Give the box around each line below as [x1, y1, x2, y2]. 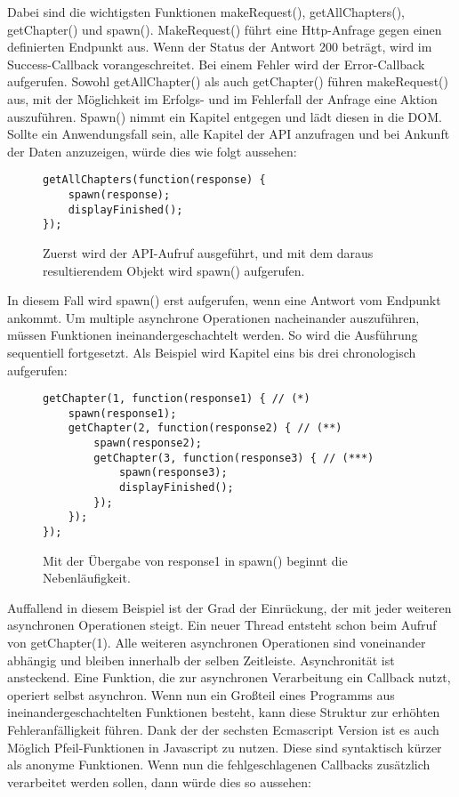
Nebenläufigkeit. [43, 568, 131, 587]
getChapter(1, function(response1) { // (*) [43, 392, 310, 406]
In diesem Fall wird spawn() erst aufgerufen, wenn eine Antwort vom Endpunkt [7, 291, 441, 310]
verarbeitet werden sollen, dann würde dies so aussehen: [7, 772, 311, 791]
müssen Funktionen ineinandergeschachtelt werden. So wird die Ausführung [7, 326, 418, 344]
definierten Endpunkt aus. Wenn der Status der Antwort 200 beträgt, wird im [7, 37, 432, 56]
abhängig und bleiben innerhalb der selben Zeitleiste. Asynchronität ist [7, 650, 395, 669]
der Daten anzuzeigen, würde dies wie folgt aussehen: [7, 141, 297, 160]
